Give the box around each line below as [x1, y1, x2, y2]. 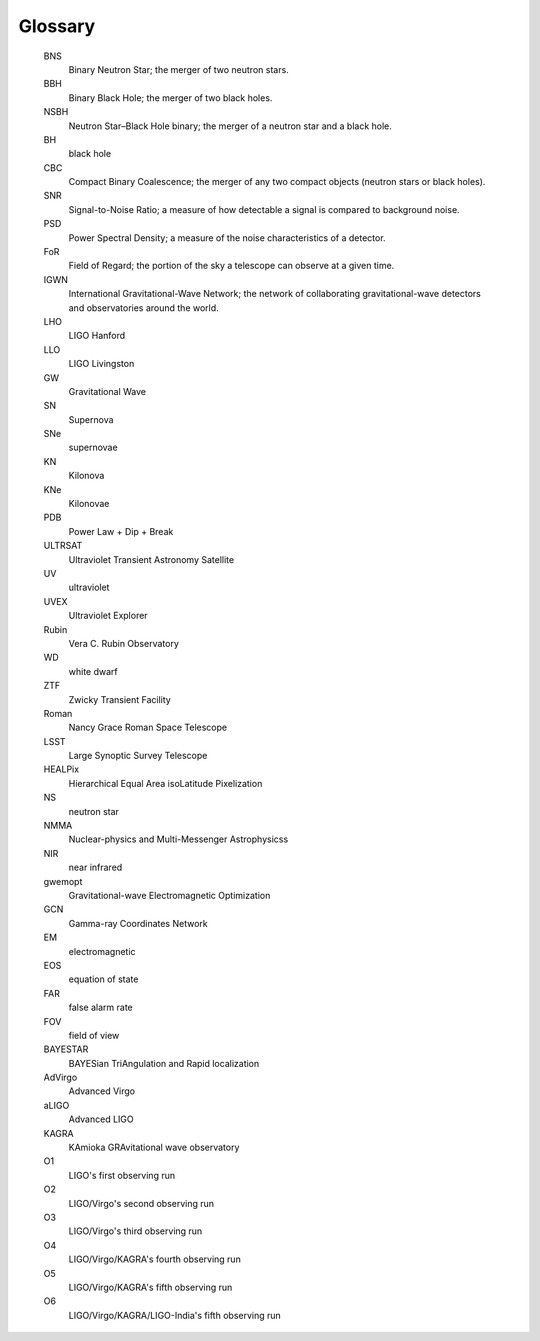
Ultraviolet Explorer [68, 610, 149, 622]
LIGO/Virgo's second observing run [68, 1197, 215, 1209]
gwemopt [43, 875, 83, 887]
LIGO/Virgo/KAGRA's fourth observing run [68, 1253, 242, 1265]
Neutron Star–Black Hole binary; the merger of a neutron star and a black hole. [68, 120, 392, 132]
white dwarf [68, 665, 119, 677]
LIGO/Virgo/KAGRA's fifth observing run [68, 1281, 233, 1293]
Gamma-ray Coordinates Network [68, 917, 209, 929]
